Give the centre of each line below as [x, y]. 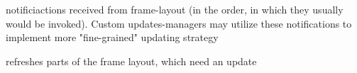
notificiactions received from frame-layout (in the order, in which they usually [175, 9]
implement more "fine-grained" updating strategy [112, 37]
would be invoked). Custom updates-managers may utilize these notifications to [179, 23]
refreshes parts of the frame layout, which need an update [131, 61]
